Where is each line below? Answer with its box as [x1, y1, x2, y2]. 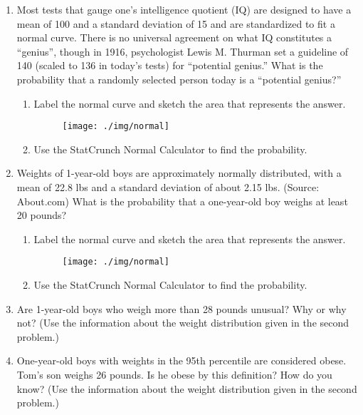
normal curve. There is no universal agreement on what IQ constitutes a [16, 30, 332, 45]
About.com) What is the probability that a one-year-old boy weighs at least [16, 193, 348, 208]
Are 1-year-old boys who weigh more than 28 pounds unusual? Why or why [16, 301, 347, 316]
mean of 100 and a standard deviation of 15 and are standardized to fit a [16, 16, 335, 31]
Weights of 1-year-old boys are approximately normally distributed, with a [16, 165, 342, 180]
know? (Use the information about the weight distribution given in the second [16, 381, 357, 396]
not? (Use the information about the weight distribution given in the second [16, 315, 349, 330]
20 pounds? [16, 207, 67, 222]
